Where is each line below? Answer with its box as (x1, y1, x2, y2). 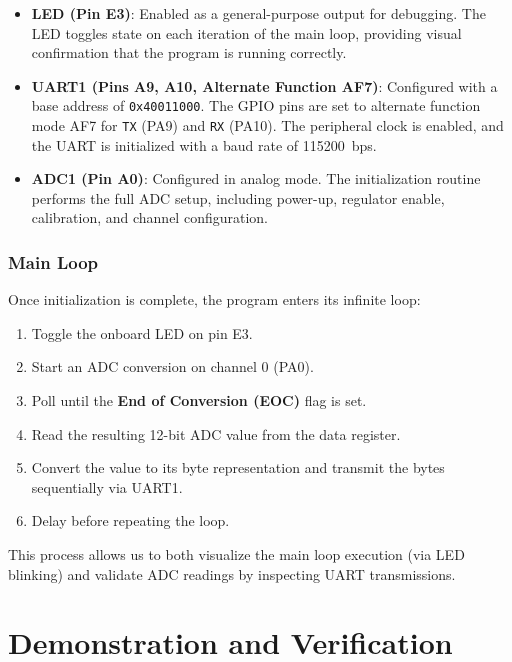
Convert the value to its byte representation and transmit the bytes (31, 457, 445, 478)
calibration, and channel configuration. (31, 207, 268, 228)
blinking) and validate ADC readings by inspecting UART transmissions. (8, 563, 456, 584)
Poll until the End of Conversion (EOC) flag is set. (31, 390, 367, 411)
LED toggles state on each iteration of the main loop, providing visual (31, 22, 462, 43)
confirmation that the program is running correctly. (31, 42, 347, 63)
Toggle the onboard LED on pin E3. (31, 322, 253, 343)
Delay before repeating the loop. (31, 510, 230, 531)
